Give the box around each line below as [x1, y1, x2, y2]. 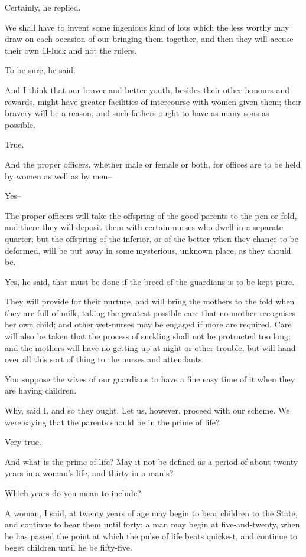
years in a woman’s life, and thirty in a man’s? [5, 467, 174, 479]
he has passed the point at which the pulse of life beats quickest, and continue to [5, 529, 298, 542]
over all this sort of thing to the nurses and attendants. [5, 353, 204, 365]
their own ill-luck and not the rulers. [5, 44, 137, 56]
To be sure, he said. [5, 64, 76, 76]
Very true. [5, 435, 41, 448]
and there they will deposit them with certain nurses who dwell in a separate [5, 221, 284, 233]
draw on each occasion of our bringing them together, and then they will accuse [5, 32, 294, 45]
